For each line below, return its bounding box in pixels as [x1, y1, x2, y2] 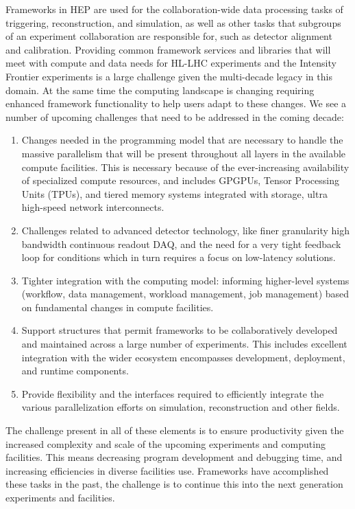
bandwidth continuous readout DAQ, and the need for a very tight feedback [21, 236, 341, 251]
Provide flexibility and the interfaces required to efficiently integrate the [21, 386, 324, 400]
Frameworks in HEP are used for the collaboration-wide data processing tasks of [5, 2, 343, 16]
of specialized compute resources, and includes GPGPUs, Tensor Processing [21, 173, 339, 188]
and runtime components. [21, 363, 129, 378]
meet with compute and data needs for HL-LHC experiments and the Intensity [5, 56, 336, 70]
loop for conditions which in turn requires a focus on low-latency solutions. [21, 250, 336, 264]
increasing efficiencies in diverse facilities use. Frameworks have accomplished [5, 463, 329, 477]
